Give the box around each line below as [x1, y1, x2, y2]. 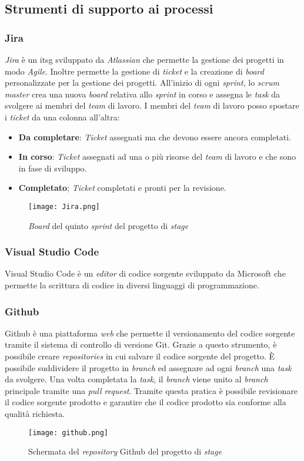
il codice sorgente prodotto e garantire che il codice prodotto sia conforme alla [5, 396, 286, 408]
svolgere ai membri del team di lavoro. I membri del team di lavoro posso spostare [5, 99, 299, 112]
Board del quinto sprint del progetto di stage [28, 219, 189, 231]
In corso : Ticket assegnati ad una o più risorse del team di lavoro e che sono [18, 150, 296, 163]
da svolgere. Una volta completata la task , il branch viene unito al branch [5, 373, 268, 385]
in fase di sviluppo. [18, 161, 87, 174]
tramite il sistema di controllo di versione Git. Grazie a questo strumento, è [5, 338, 277, 351]
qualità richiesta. [5, 407, 65, 419]
